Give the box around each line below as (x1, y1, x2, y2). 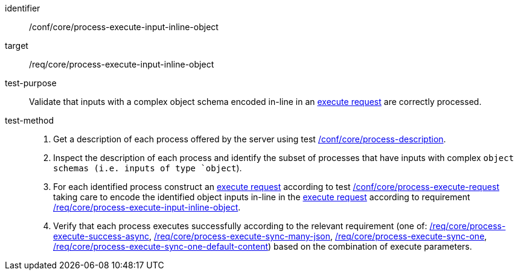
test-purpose (5, 78, 57, 88)
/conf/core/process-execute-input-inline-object (29, 22, 219, 32)
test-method (5, 115, 54, 125)
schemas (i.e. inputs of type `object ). (53, 163, 242, 173)
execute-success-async (53, 231, 150, 241)
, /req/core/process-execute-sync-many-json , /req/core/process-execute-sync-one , (149, 231, 487, 241)
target (5, 40, 28, 51)
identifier (5, 3, 40, 13)
